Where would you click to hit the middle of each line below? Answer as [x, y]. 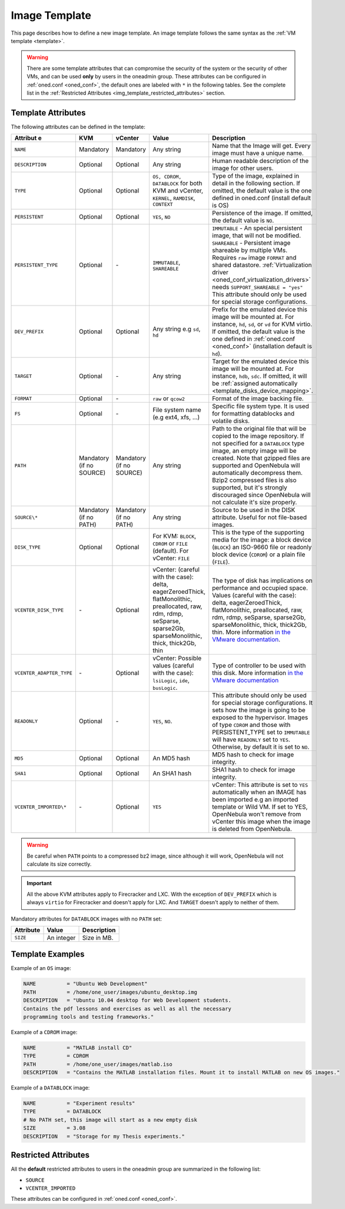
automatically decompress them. [258, 473]
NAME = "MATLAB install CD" [78, 1047]
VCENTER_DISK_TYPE [39, 610]
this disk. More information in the [258, 673]
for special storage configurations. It [263, 703]
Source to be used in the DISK [254, 510]
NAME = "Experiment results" [79, 1103]
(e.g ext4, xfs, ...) [176, 417]
